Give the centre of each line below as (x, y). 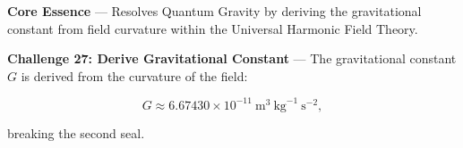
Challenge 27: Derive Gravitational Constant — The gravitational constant (232, 58)
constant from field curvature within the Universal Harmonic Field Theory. (213, 28)
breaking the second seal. (76, 132)
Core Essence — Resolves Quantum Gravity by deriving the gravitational (214, 11)
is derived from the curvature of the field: (134, 75)
